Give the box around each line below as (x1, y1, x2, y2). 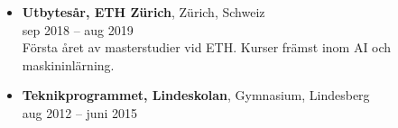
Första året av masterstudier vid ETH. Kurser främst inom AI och (22, 38, 392, 57)
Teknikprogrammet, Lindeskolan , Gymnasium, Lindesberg (22, 86, 370, 105)
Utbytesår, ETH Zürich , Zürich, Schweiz (22, 3, 265, 21)
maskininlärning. (22, 55, 115, 74)
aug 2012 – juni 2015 (22, 103, 137, 122)
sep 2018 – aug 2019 (22, 20, 134, 39)
